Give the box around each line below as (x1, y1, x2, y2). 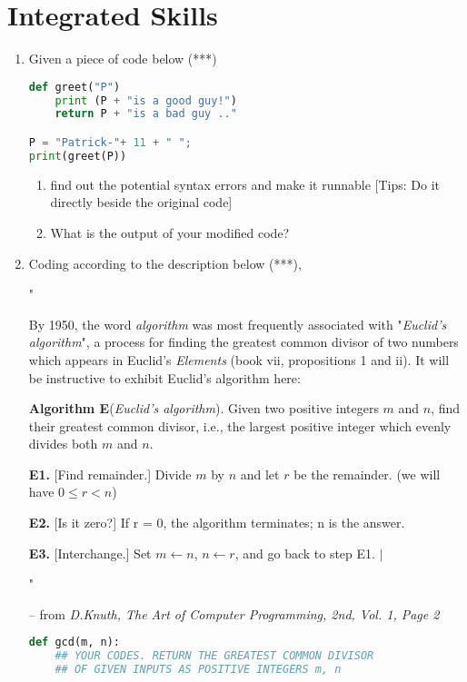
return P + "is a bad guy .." (55, 107, 237, 121)
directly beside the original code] (50, 193, 233, 212)
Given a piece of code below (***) (28, 49, 217, 68)
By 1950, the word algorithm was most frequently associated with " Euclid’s (28, 314, 447, 333)
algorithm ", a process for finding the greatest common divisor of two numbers (28, 332, 459, 351)
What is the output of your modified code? (50, 222, 290, 242)
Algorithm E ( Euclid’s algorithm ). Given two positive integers (28, 399, 379, 418)
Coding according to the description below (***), (28, 253, 302, 272)
